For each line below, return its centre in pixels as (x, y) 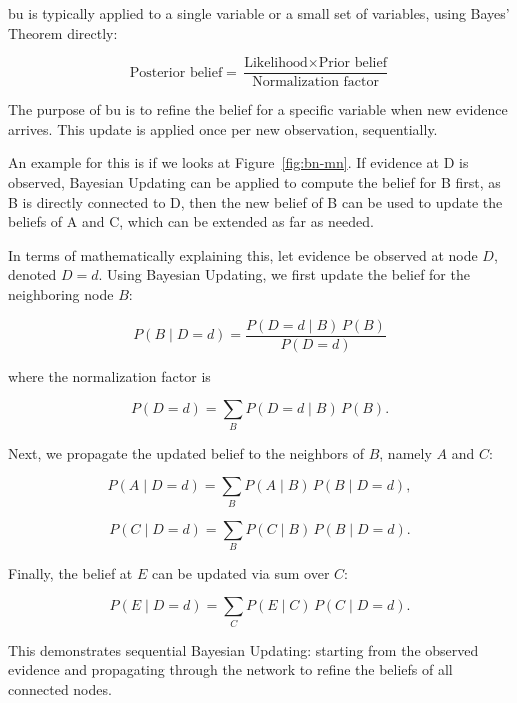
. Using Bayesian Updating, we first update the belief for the (284, 274)
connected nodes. (60, 688)
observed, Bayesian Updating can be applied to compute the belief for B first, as (254, 182)
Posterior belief (176, 72)
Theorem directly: (63, 32)
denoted (32, 274)
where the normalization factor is (109, 375)
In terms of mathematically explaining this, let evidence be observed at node (243, 254)
